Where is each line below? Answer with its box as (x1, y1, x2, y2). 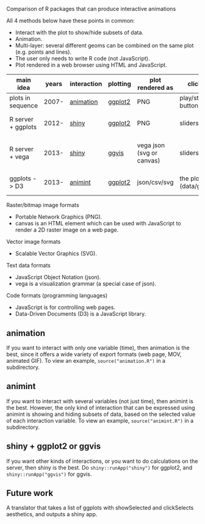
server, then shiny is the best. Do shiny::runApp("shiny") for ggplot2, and (6, 464, 193, 471)
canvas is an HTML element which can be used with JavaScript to (15, 220, 181, 227)
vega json (137, 140, 165, 149)
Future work (6, 488, 54, 498)
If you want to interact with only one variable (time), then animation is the (6, 344, 190, 351)
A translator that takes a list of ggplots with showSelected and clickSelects (6, 504, 194, 512)
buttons (179, 101, 202, 109)
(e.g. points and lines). (15, 48, 72, 56)
